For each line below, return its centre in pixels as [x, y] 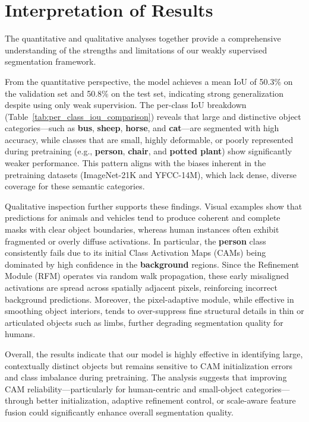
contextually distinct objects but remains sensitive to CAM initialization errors [149, 365]
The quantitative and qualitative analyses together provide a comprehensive [143, 38]
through [19, 400]
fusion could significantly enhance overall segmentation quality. [119, 412]
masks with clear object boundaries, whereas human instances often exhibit [142, 229]
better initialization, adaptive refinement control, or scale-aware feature [166, 400]
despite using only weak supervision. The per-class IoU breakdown [126, 105]
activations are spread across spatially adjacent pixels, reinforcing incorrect [141, 287]
